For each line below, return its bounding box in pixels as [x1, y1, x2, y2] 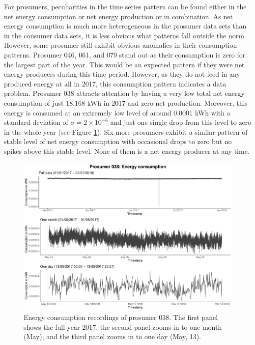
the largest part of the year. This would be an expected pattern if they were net [4, 59, 245, 69]
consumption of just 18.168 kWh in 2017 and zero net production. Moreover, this [4, 97, 248, 108]
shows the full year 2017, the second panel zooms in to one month [24, 321, 222, 332]
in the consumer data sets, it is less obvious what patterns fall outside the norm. [4, 30, 246, 40]
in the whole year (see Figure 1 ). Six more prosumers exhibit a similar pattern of [4, 126, 248, 137]
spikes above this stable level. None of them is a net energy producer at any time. [4, 145, 250, 156]
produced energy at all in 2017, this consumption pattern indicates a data [4, 78, 227, 88]
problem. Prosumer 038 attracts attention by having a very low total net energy [4, 88, 245, 98]
